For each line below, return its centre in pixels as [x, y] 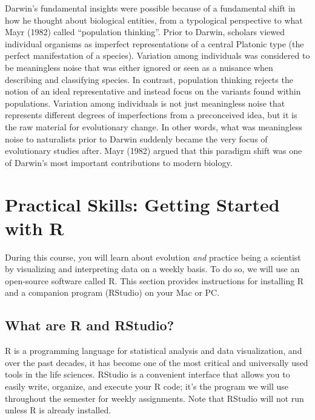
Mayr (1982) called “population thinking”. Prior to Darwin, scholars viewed [145, 32]
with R [35, 228]
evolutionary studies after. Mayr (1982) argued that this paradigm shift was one [154, 151]
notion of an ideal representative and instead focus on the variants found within [153, 91]
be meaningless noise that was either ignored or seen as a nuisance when [139, 67]
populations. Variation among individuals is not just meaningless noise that [145, 103]
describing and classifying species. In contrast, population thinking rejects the [149, 79]
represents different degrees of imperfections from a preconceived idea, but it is [151, 115]
